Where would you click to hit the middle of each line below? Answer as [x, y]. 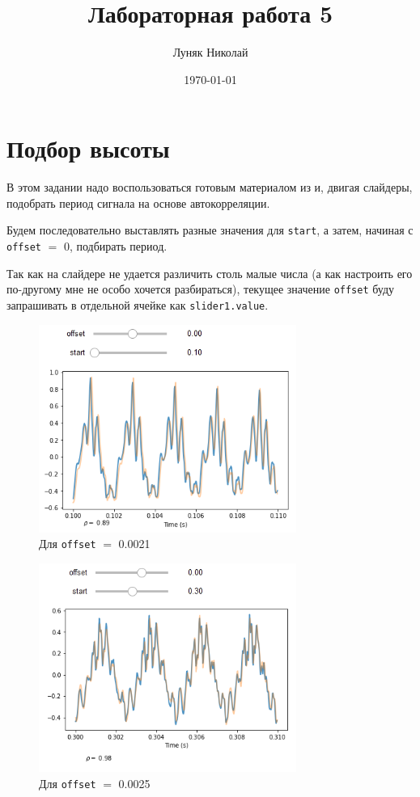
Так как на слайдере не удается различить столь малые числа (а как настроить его [210, 273]
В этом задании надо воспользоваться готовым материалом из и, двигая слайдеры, [210, 187]
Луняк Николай [210, 52]
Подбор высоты [88, 148]
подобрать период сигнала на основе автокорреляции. [138, 202]
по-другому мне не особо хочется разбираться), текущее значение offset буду [201, 289]
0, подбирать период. [115, 246]
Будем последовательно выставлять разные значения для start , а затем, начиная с [210, 230]
